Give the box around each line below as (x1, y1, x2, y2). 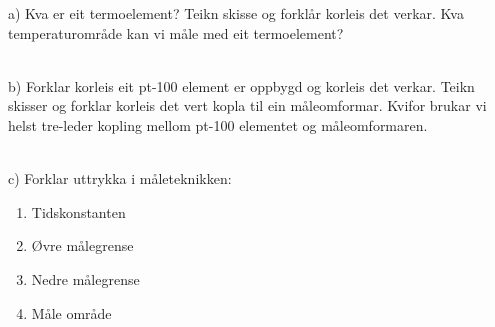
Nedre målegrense (31, 268, 140, 289)
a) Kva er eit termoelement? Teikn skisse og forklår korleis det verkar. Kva (8, 3, 464, 23)
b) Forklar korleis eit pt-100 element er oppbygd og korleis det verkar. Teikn (8, 75, 475, 96)
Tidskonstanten (31, 201, 126, 222)
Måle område (31, 302, 112, 323)
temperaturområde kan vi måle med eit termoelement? (8, 22, 344, 43)
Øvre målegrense (31, 235, 134, 256)
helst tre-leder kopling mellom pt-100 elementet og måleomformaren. (8, 114, 428, 135)
